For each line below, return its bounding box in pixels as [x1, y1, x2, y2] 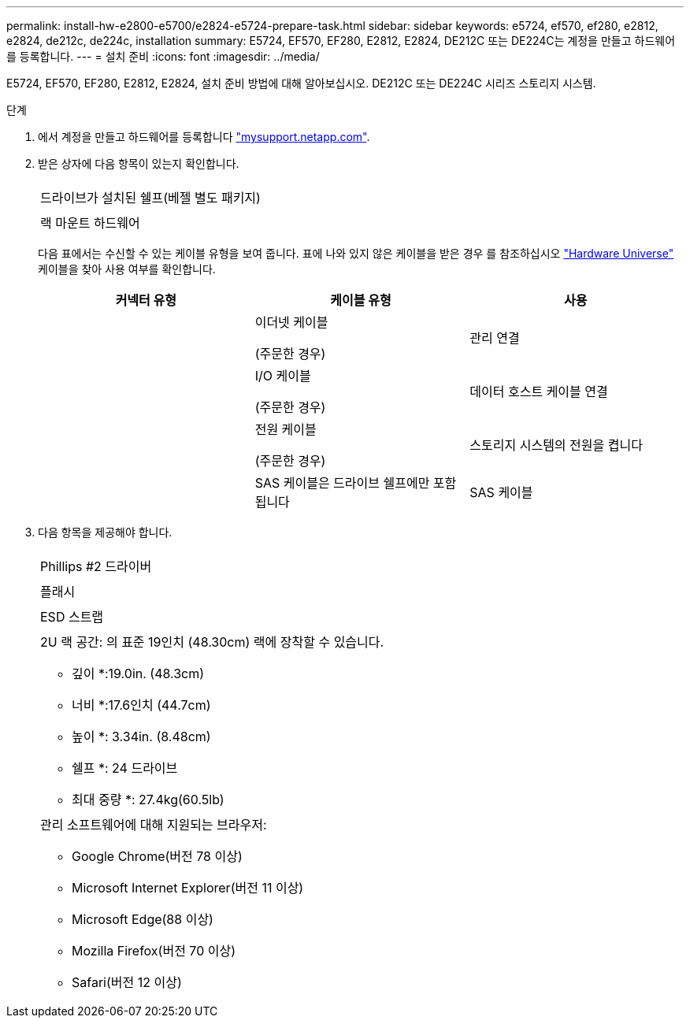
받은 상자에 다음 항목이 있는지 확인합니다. [38, 157, 239, 170]
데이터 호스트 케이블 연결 [469, 384, 608, 399]
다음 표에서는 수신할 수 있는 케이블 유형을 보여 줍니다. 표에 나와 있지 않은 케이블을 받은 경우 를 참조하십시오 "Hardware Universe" [38, 247, 674, 260]
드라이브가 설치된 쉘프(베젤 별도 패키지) [40, 190, 261, 206]
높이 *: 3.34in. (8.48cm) [72, 729, 211, 744]
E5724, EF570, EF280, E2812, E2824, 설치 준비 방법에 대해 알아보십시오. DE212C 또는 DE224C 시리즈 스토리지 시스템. [6, 76, 596, 90]
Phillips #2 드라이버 [40, 558, 152, 574]
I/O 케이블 [254, 368, 311, 384]
